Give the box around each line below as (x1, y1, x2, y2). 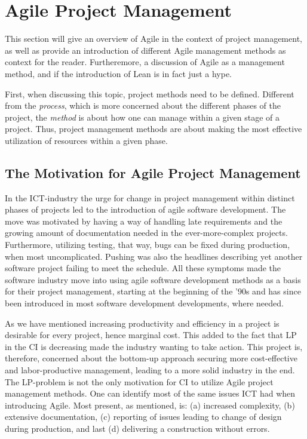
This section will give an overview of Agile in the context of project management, (5, 32, 302, 45)
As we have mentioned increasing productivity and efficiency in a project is (5, 317, 280, 329)
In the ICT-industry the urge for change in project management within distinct (5, 191, 295, 204)
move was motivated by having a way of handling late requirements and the (5, 214, 283, 227)
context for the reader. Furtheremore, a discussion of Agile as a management (5, 56, 285, 68)
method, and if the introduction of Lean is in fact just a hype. (5, 67, 232, 79)
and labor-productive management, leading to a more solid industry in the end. (5, 363, 295, 376)
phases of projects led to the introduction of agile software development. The (5, 203, 286, 216)
